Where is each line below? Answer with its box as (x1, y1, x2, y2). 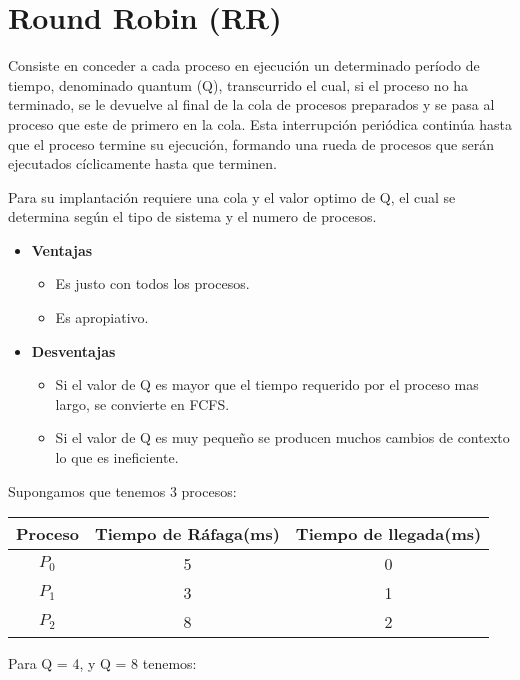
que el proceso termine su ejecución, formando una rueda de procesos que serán (8, 133, 494, 154)
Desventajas (31, 340, 116, 361)
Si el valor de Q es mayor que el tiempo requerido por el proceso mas (55, 374, 479, 395)
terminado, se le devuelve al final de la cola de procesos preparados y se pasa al (8, 94, 495, 115)
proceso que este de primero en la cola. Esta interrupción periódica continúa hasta (8, 113, 512, 134)
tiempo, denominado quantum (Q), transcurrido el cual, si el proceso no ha (8, 74, 469, 95)
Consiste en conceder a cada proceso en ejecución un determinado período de (8, 55, 480, 76)
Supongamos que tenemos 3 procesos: (8, 480, 237, 501)
